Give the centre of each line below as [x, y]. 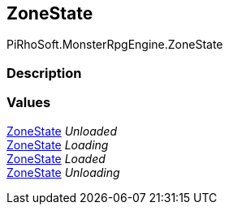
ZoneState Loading [58, 144]
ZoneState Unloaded [62, 131]
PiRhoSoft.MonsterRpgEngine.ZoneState [115, 45]
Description [44, 73]
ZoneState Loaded [56, 158]
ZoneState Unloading [63, 172]
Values [29, 103]
